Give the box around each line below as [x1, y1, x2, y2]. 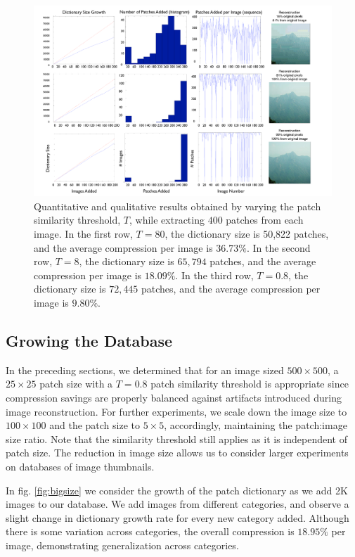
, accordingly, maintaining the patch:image [164, 418, 347, 433]
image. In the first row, [34, 226, 133, 241]
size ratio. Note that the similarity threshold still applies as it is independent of [6, 431, 347, 446]
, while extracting [129, 212, 205, 227]
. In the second [246, 240, 311, 255]
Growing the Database [6, 329, 173, 351]
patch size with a [39, 376, 113, 391]
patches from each [226, 212, 304, 227]
